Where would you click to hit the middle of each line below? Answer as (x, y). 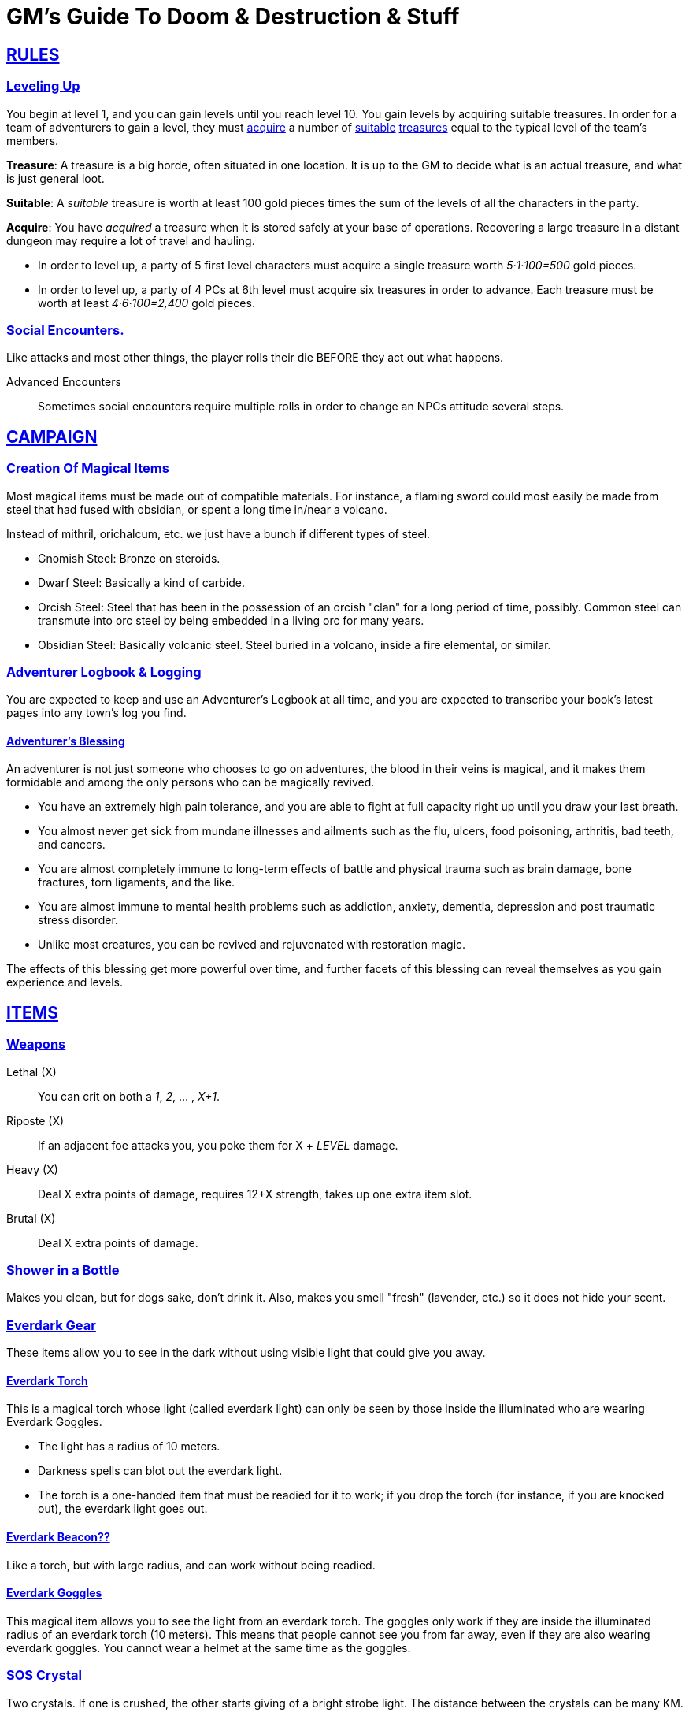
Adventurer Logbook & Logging (104, 672)
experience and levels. (65, 982)
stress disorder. (78, 920)
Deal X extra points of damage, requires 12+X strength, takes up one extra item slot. (255, 1194)
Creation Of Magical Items (88, 468)
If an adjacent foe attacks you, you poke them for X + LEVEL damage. (218, 1145)
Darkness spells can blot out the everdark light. (160, 1471)
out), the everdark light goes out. (123, 1509)
